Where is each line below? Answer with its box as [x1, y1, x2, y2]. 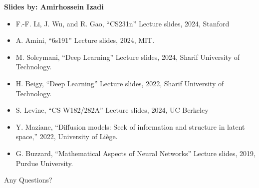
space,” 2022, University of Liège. [15, 131, 118, 142]
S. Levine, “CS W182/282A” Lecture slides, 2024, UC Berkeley [15, 105, 209, 115]
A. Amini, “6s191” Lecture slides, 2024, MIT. [15, 35, 155, 45]
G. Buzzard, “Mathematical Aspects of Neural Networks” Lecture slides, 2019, [15, 148, 256, 158]
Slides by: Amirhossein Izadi [4, 1, 104, 11]
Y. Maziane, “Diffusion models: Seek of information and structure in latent [15, 121, 245, 132]
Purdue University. [15, 158, 73, 168]
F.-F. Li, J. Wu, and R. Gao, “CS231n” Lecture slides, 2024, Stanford [15, 18, 230, 28]
